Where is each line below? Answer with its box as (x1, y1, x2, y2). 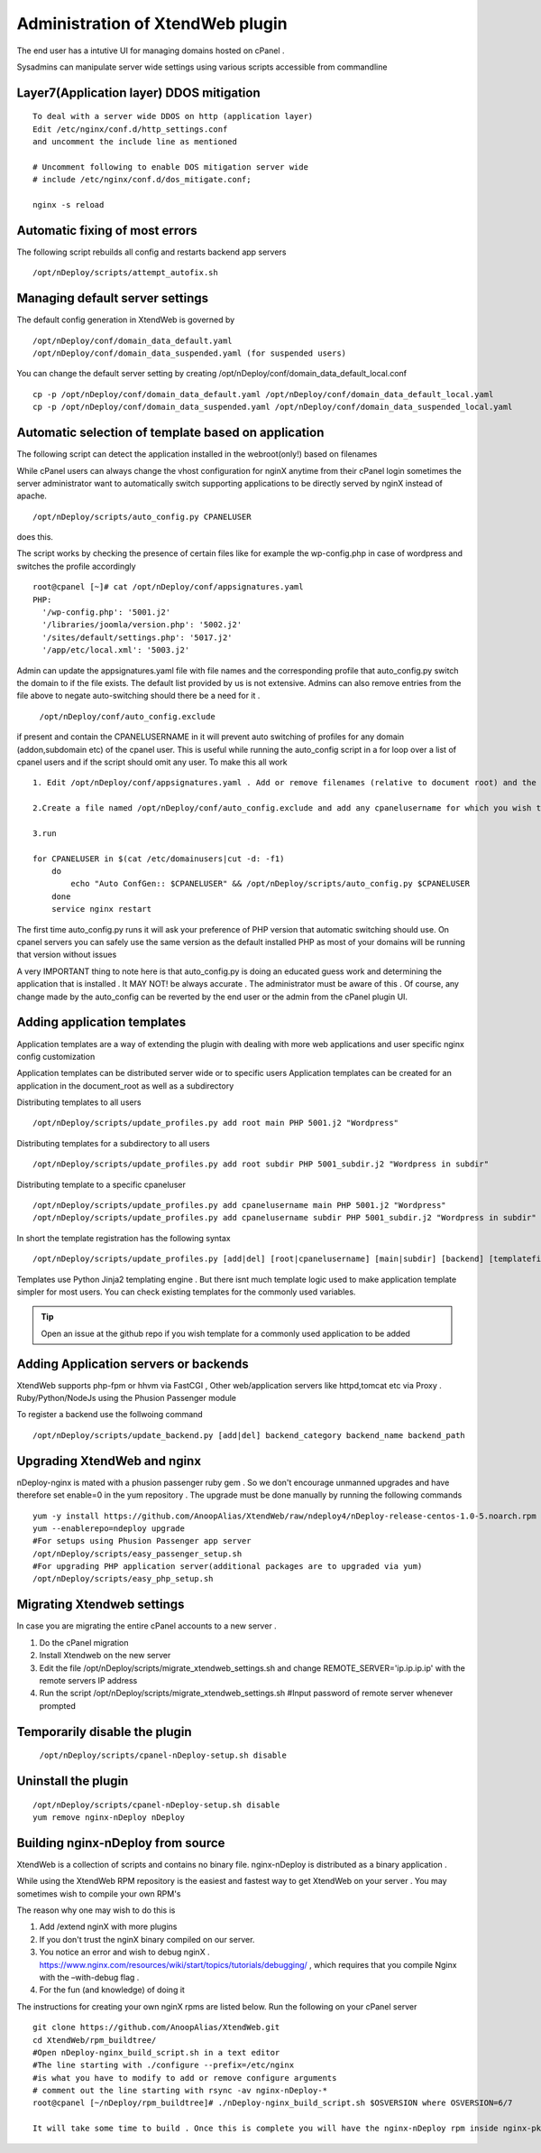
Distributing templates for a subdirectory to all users (16, 1137, 211, 1148)
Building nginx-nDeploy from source (16, 1835, 225, 1851)
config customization (16, 1051, 96, 1062)
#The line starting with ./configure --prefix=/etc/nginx (32, 2060, 295, 2071)
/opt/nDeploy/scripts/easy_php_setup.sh (32, 1573, 214, 1584)
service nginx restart (50, 904, 152, 914)
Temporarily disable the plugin (16, 1724, 193, 1740)
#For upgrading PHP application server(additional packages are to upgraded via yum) (32, 1562, 423, 1572)
